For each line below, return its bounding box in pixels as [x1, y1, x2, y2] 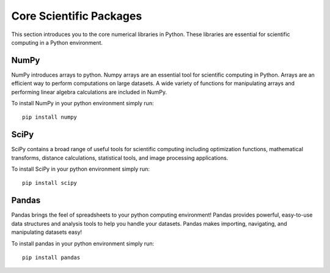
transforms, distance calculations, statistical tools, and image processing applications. [11, 154, 229, 162]
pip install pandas [22, 254, 81, 261]
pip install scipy [22, 179, 78, 187]
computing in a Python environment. [11, 39, 103, 46]
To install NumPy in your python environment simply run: [11, 100, 154, 107]
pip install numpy [22, 114, 78, 121]
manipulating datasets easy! [11, 228, 82, 236]
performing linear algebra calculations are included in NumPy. [11, 88, 167, 95]
